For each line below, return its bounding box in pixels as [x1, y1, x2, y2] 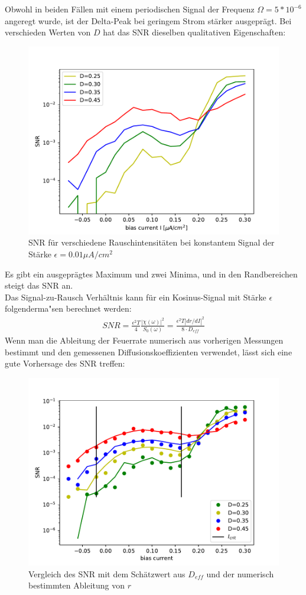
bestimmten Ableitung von [28, 579, 125, 591]
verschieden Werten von [5, 26, 91, 38]
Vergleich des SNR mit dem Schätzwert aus [28, 567, 185, 580]
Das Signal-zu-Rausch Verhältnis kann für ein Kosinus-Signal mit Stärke [5, 290, 266, 303]
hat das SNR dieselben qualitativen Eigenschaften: [103, 26, 286, 38]
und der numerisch [206, 567, 274, 580]
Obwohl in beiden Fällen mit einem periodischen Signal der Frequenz [5, 3, 255, 15]
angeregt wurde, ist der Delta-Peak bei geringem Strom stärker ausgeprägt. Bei [5, 14, 292, 27]
